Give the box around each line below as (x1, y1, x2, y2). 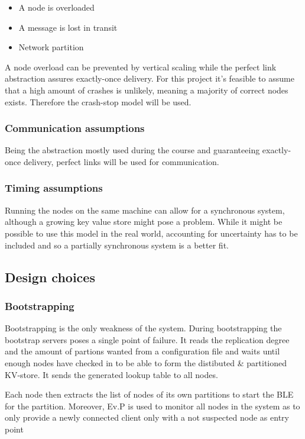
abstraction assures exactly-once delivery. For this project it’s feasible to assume (5, 72, 294, 85)
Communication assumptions (5, 121, 145, 135)
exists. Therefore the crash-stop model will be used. (5, 95, 192, 108)
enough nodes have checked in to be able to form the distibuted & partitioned (5, 356, 287, 369)
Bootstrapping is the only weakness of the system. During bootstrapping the (5, 322, 282, 334)
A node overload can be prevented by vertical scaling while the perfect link (5, 60, 277, 73)
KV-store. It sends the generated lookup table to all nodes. (5, 368, 218, 380)
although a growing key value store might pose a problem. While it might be (5, 215, 283, 228)
